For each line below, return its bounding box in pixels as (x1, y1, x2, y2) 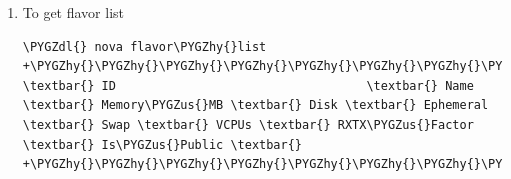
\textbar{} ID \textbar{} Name (22, 78, 474, 93)
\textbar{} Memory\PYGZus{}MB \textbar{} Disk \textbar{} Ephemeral (22, 98, 489, 113)
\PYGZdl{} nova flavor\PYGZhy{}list (22, 39, 267, 54)
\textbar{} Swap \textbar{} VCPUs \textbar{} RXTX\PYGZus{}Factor (22, 117, 474, 132)
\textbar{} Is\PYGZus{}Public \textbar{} (22, 137, 302, 152)
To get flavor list (22, 2, 125, 22)
